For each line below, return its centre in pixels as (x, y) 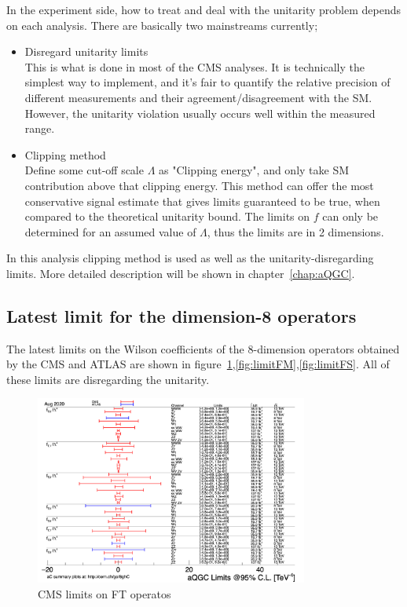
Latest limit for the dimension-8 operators (181, 315)
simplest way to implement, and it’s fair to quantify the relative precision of (207, 82)
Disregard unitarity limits (86, 51)
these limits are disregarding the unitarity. (108, 379)
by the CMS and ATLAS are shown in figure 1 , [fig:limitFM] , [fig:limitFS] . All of (198, 364)
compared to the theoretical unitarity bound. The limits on (167, 216)
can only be (350, 216)
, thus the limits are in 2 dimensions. (295, 231)
